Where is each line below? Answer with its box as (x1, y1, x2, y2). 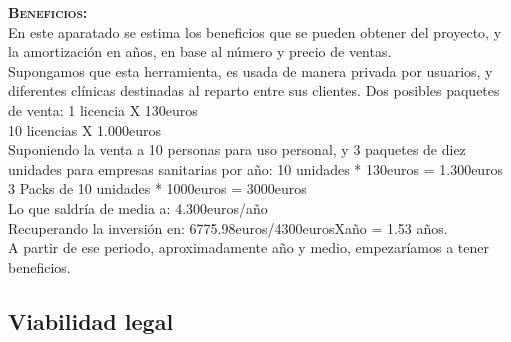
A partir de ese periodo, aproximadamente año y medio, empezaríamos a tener (8, 237, 490, 258)
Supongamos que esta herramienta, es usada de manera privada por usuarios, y (8, 60, 493, 81)
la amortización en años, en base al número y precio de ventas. (8, 41, 392, 62)
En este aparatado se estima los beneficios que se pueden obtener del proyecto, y (8, 21, 502, 42)
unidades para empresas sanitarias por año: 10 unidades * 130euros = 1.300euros (8, 158, 504, 179)
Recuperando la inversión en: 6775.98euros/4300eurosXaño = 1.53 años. (8, 217, 448, 238)
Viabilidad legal (8, 305, 174, 336)
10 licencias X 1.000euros (8, 119, 162, 140)
